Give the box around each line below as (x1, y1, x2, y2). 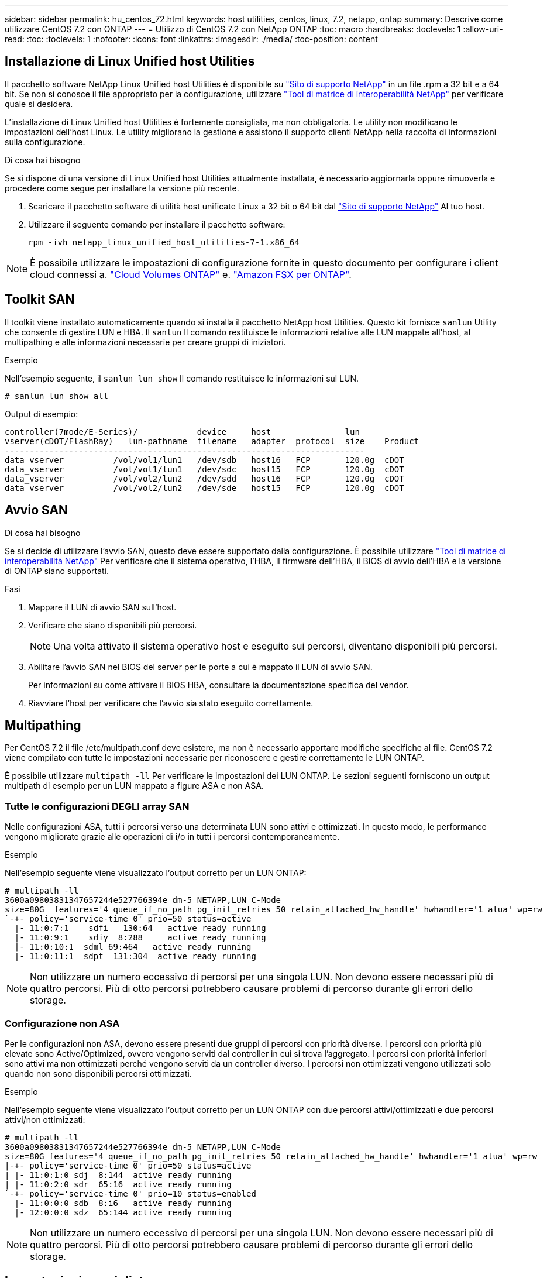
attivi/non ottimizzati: (5, 1114, 85, 1125)
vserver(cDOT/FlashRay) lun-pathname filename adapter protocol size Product (5, 436, 419, 446)
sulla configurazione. (5, 136, 85, 147)
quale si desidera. (5, 98, 73, 109)
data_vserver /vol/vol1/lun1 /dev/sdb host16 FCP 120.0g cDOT (5, 455, 404, 465)
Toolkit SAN (5, 292, 75, 307)
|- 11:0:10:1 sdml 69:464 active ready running (14, 942, 252, 952)
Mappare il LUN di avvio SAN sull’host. (28, 602, 177, 612)
